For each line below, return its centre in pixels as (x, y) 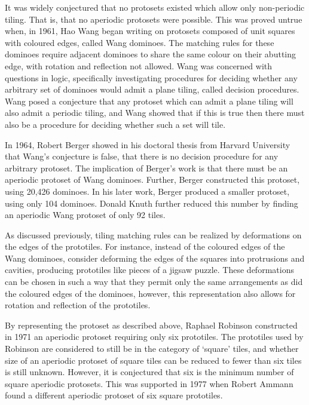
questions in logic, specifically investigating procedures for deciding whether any (151, 77)
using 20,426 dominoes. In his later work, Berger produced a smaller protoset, (147, 191)
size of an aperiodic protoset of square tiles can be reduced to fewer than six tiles (153, 360)
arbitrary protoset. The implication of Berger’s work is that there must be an (146, 168)
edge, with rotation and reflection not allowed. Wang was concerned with (139, 65)
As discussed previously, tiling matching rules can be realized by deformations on (153, 234)
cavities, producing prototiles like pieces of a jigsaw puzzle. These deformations (149, 270)
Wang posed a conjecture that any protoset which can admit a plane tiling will (149, 101)
